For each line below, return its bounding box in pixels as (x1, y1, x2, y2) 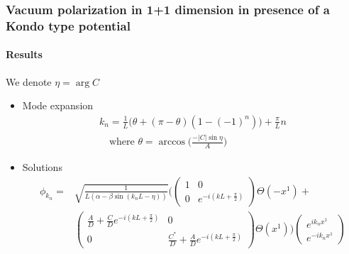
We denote (6, 74, 52, 89)
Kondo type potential (6, 16, 131, 34)
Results (6, 47, 43, 62)
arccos (158, 137, 185, 148)
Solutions (22, 160, 62, 175)
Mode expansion (22, 98, 94, 113)
